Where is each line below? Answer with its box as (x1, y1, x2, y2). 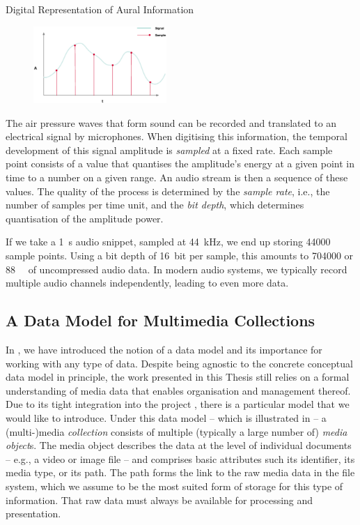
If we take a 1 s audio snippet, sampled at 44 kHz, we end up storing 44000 (6, 234, 331, 249)
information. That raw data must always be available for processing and (6, 492, 313, 507)
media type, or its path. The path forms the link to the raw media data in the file (6, 465, 355, 480)
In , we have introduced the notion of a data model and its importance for (6, 342, 322, 356)
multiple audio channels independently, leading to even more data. (6, 275, 289, 290)
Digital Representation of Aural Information (6, 2, 194, 16)
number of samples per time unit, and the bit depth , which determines (6, 197, 304, 212)
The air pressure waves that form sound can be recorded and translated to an (6, 115, 337, 130)
